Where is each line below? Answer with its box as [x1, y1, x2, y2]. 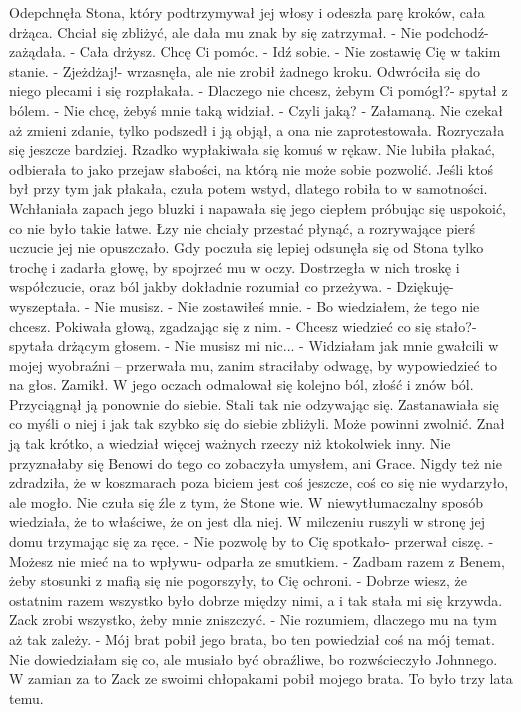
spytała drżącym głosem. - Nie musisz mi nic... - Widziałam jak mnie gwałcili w [9, 335, 499, 356]
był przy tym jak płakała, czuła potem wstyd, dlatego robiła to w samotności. [9, 178, 488, 199]
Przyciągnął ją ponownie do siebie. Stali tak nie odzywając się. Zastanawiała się [9, 393, 499, 414]
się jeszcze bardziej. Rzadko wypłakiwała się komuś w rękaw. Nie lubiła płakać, [9, 139, 495, 160]
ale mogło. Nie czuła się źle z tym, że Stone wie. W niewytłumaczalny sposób [9, 491, 483, 512]
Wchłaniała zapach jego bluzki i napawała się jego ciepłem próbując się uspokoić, [9, 197, 507, 218]
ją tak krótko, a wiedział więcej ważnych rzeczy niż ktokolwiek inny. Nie [9, 433, 451, 454]
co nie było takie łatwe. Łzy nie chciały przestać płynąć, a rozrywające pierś [9, 217, 476, 238]
